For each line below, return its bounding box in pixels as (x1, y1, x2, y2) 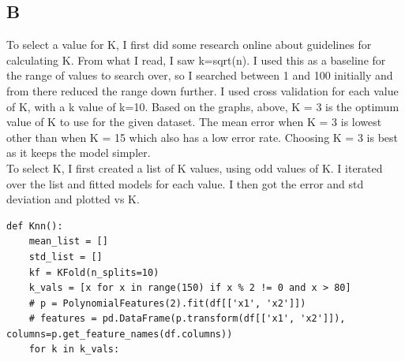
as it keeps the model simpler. (6, 144, 151, 161)
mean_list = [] (28, 236, 108, 247)
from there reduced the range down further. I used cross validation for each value (6, 82, 399, 99)
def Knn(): (6, 220, 63, 232)
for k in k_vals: (28, 344, 120, 355)
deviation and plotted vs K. (6, 191, 140, 207)
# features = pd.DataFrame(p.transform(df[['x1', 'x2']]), (28, 313, 346, 325)
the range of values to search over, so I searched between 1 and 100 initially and (6, 67, 393, 84)
